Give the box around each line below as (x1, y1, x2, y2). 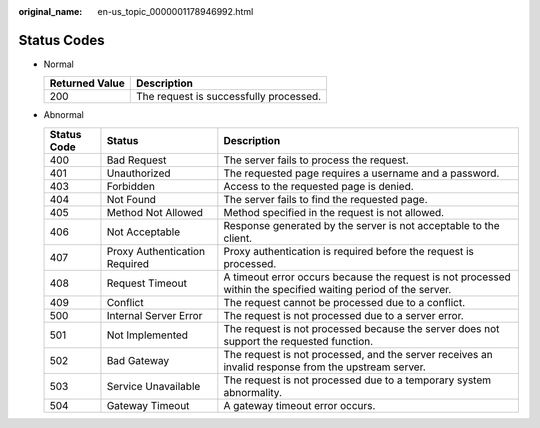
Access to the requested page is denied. (223, 179, 414, 193)
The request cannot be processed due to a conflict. (223, 295, 466, 309)
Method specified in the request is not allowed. (223, 205, 445, 219)
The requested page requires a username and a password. (223, 166, 500, 180)
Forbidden (106, 179, 155, 193)
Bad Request (106, 153, 167, 167)
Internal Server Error (106, 308, 203, 322)
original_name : (18, 6, 83, 17)
